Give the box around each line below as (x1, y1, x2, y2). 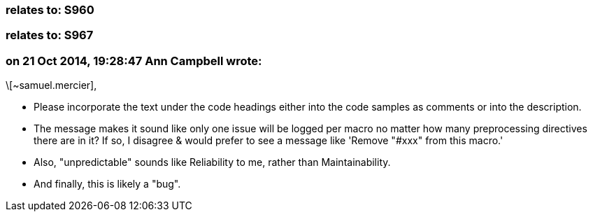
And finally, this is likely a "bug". (34, 178, 181, 190)
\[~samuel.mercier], (6, 79, 97, 92)
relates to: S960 (6, 3, 94, 17)
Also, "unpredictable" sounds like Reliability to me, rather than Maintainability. (34, 156, 391, 169)
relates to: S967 (6, 28, 94, 43)
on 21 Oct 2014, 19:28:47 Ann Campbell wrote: (6, 53, 262, 68)
